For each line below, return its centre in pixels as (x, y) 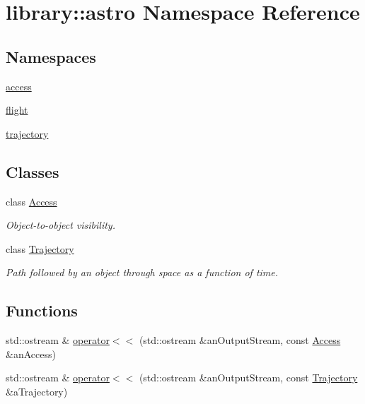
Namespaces (51, 56)
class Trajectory (40, 248)
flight (17, 110)
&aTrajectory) (37, 391)
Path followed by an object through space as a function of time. (142, 272)
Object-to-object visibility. (60, 225)
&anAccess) (31, 353)
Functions (42, 310)
